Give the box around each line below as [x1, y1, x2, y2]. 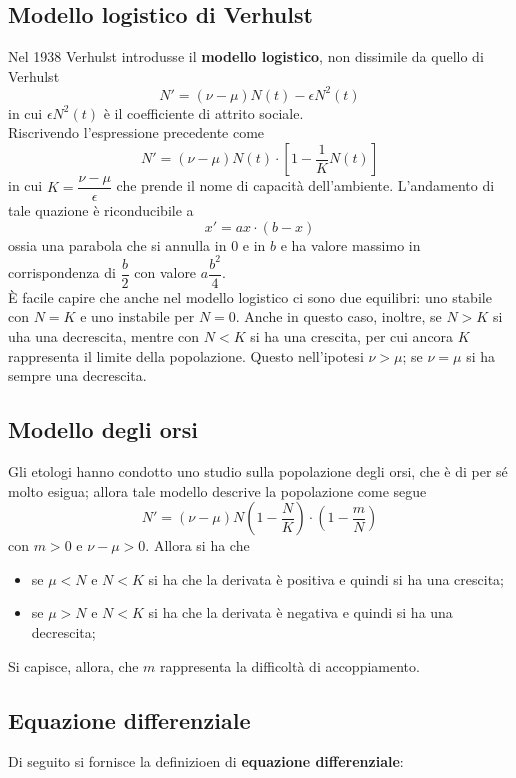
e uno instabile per [80, 306, 195, 327]
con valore [134, 262, 197, 283]
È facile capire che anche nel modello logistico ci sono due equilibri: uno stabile [8, 286, 492, 307]
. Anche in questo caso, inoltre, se [235, 306, 442, 327]
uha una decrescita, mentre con [8, 326, 200, 347]
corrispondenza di [8, 262, 116, 283]
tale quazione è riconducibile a [8, 200, 194, 221]
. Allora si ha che [145, 535, 250, 556]
